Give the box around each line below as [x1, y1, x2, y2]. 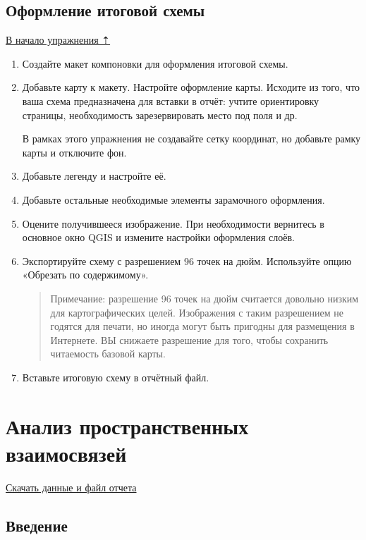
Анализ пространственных [6, 411, 249, 440]
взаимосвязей [6, 438, 127, 467]
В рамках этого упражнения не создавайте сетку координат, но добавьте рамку [22, 131, 361, 146]
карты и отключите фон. [22, 145, 127, 159]
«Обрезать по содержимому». [22, 267, 149, 282]
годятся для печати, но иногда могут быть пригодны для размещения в [50, 319, 355, 333]
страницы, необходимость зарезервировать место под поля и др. [22, 107, 298, 122]
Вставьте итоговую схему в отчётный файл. [22, 369, 209, 384]
